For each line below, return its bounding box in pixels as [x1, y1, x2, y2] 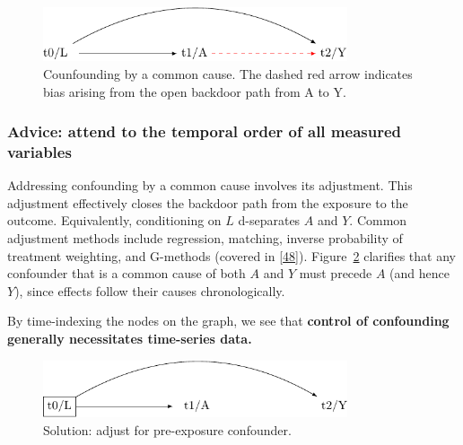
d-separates [238, 211, 301, 230]
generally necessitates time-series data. [7, 329, 252, 348]
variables [7, 140, 72, 162]
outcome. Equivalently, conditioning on [7, 211, 222, 230]
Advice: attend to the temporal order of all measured [7, 120, 402, 143]
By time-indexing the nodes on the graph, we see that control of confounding [7, 311, 450, 330]
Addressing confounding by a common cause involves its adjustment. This [7, 176, 413, 195]
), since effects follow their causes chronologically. [14, 281, 285, 300]
